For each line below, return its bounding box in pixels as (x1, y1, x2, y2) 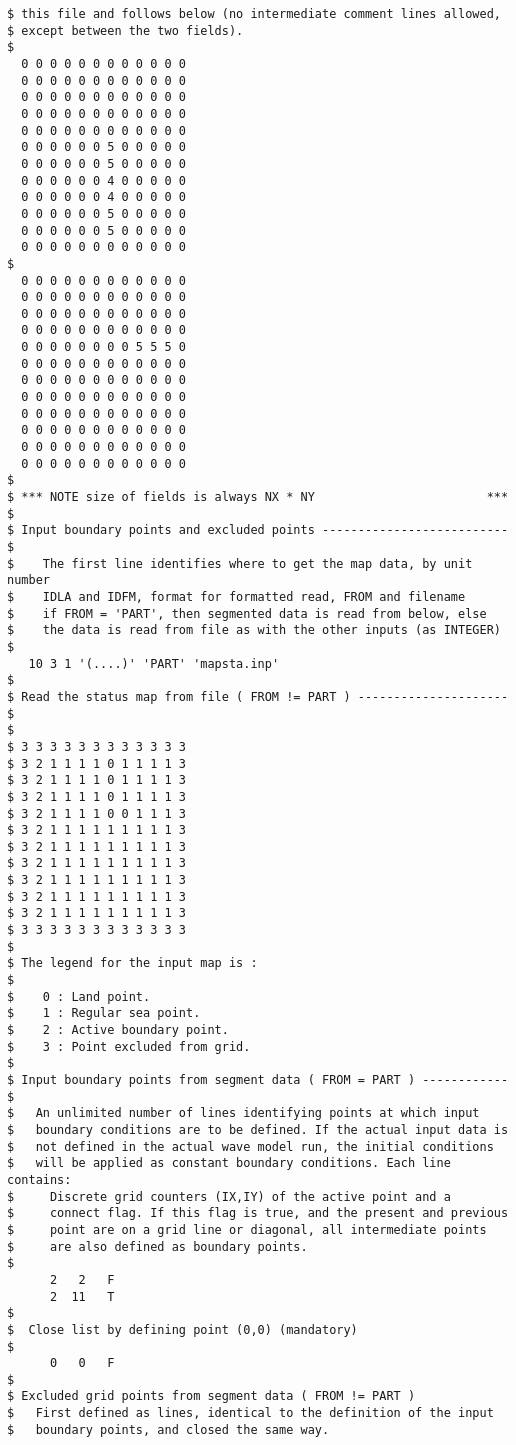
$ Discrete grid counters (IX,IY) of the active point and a (7, 1189, 451, 1204)
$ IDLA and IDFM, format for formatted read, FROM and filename (7, 589, 466, 604)
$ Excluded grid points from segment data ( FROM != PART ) (7, 1389, 416, 1404)
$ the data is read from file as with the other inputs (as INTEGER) (7, 623, 501, 638)
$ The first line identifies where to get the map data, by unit (7, 556, 473, 571)
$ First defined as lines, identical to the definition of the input (7, 1406, 494, 1421)
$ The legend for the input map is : (7, 956, 258, 971)
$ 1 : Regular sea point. (7, 1006, 201, 1021)
